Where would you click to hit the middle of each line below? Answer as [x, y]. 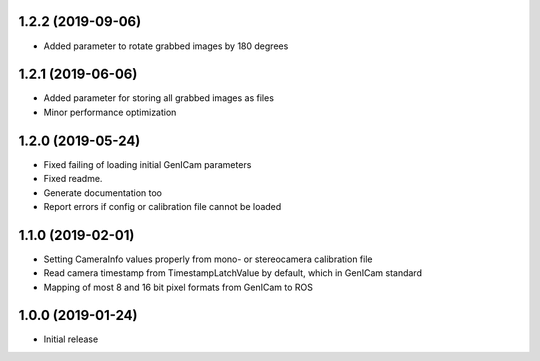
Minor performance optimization [110, 112]
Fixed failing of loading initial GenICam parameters [147, 164]
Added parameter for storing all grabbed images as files [159, 98]
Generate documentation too [102, 192]
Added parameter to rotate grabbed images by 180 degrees [166, 46]
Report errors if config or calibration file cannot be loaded [162, 206]
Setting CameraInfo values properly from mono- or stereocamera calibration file [208, 259]
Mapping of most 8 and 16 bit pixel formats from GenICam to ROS [178, 287]
